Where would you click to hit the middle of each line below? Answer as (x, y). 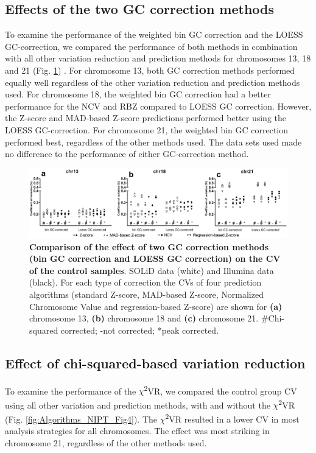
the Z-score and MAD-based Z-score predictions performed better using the (146, 118)
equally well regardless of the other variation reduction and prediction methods (153, 82)
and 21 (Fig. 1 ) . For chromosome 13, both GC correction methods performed (150, 70)
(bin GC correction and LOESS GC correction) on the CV (155, 258)
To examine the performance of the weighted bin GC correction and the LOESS (154, 34)
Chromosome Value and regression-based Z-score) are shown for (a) (156, 306)
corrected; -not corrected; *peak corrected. (140, 330)
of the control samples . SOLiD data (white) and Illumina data (152, 270)
